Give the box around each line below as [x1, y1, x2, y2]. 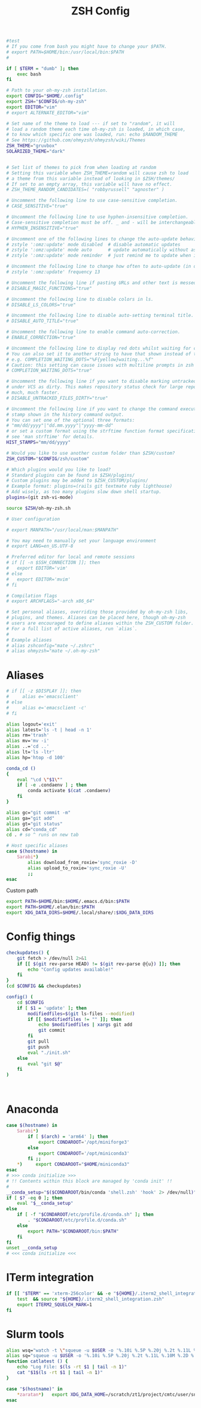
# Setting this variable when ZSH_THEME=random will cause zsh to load [6, 170, 188, 176]
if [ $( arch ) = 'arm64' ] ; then [28, 1134, 109, 1140]
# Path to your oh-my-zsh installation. [6, 87, 109, 93]
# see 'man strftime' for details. [6, 434, 95, 440]
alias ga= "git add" [6, 815, 55, 821]
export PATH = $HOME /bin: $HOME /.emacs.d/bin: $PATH [6, 899, 130, 905]
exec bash [17, 71, 42, 77]
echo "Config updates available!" [28, 966, 114, 972]
